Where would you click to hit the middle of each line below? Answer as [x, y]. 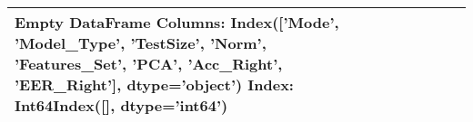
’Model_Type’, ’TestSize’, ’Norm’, [141, 43]
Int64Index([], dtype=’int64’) [121, 105]
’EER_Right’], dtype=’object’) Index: [154, 84]
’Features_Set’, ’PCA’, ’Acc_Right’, [149, 64]
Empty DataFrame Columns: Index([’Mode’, [177, 22]
